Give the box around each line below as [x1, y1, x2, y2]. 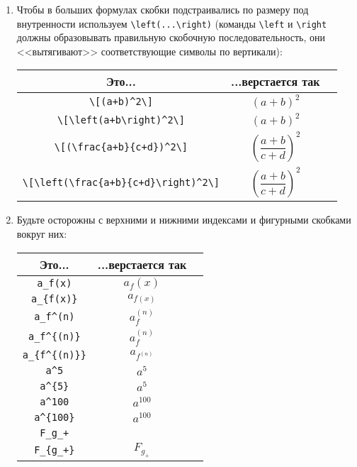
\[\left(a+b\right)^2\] [57, 114, 185, 126]
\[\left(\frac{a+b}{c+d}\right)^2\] [22, 177, 220, 189]
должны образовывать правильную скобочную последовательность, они [16, 30, 325, 45]
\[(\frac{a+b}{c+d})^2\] [54, 141, 188, 153]
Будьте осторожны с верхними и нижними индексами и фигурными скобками [16, 212, 351, 227]
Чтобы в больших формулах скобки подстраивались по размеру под [16, 2, 309, 16]
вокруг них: [16, 226, 67, 241]
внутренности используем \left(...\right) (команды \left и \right [16, 16, 327, 31]
